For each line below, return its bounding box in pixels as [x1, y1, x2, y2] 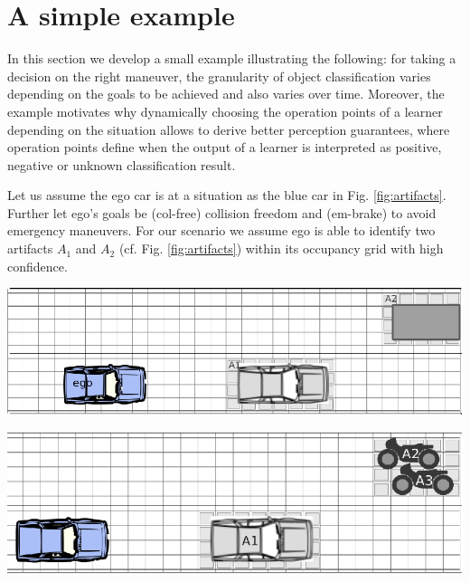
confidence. [7, 256, 68, 275]
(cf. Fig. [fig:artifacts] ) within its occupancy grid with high [118, 239, 444, 258]
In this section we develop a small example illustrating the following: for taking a [7, 49, 456, 68]
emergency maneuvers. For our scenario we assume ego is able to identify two [7, 221, 436, 240]
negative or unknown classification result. [7, 155, 236, 174]
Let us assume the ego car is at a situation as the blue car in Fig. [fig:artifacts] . [7, 186, 446, 205]
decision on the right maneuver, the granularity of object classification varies [7, 66, 431, 85]
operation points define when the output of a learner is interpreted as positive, [7, 138, 442, 157]
